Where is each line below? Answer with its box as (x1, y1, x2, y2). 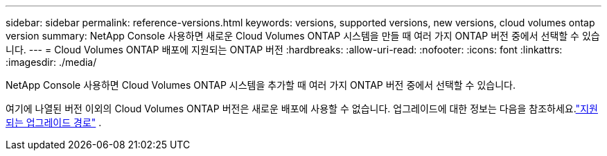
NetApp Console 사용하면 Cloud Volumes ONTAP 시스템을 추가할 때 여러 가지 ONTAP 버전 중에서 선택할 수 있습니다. (6, 79, 516, 91)
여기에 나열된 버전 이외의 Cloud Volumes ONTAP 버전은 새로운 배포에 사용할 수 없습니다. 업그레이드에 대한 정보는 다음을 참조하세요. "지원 (6, 103, 598, 114)
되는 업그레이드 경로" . (6, 116, 102, 128)
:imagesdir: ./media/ (6, 56, 97, 68)
